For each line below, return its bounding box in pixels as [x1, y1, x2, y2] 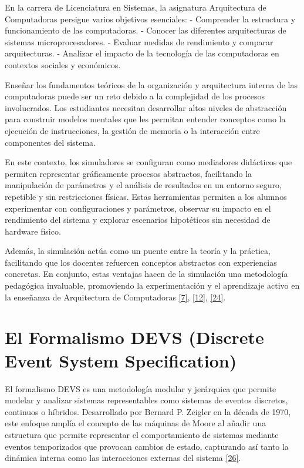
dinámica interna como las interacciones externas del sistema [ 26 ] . [5, 452, 241, 464]
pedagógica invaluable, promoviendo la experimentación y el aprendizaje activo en [5, 279, 300, 292]
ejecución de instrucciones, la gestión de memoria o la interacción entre [5, 124, 260, 136]
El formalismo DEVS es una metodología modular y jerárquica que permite [5, 382, 276, 395]
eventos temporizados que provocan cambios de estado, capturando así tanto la [5, 440, 289, 452]
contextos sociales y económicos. [5, 58, 121, 71]
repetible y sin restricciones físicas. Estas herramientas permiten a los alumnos [5, 190, 287, 202]
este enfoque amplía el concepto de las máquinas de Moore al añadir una [5, 417, 266, 429]
